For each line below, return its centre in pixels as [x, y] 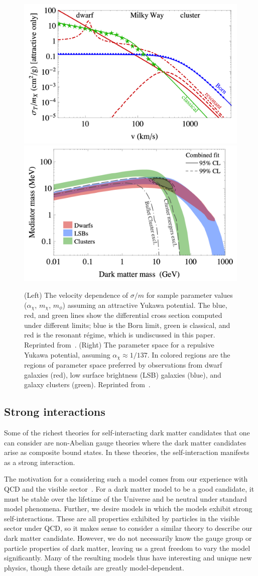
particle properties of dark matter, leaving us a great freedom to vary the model [127, 548]
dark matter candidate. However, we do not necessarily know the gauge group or [128, 538]
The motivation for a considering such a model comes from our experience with [126, 479]
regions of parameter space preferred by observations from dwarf [123, 365]
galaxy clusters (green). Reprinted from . [87, 384]
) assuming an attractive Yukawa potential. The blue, [145, 305]
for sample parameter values [189, 295]
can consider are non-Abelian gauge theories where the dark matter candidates [125, 442]
